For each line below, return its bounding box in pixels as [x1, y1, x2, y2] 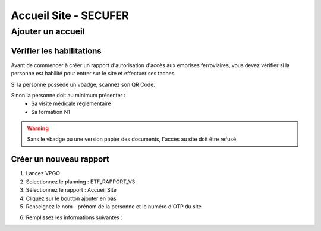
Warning [27, 125, 49, 132]
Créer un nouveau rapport [11, 154, 109, 164]
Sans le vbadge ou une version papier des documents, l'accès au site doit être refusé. [27, 135, 238, 143]
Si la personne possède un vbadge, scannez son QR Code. [11, 81, 156, 88]
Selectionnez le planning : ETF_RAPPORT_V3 [26, 178, 136, 185]
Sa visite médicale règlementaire [31, 100, 111, 107]
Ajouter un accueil [11, 26, 86, 37]
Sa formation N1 [31, 108, 71, 115]
